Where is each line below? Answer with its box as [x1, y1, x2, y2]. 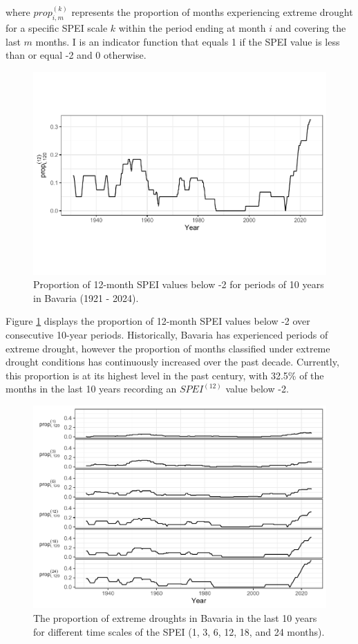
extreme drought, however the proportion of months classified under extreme [6, 341, 330, 355]
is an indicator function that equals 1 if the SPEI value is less [79, 34, 340, 48]
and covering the [275, 21, 346, 35]
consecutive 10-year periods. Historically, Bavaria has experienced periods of [6, 327, 328, 341]
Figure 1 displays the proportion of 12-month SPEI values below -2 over [6, 314, 310, 328]
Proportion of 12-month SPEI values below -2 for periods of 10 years [33, 277, 324, 292]
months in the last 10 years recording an [6, 381, 177, 396]
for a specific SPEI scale [6, 21, 108, 35]
